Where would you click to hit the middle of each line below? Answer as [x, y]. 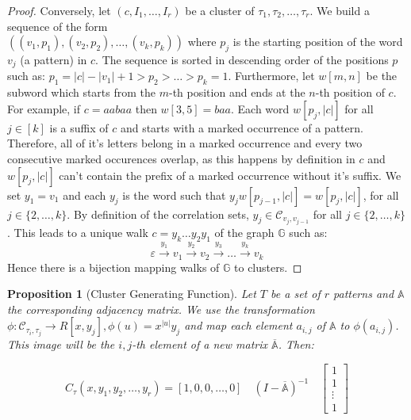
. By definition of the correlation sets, [158, 214]
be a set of [296, 294]
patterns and [364, 294]
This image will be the [61, 344]
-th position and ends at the [237, 92]
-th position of [350, 92]
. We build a [340, 10]
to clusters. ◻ [268, 267]
